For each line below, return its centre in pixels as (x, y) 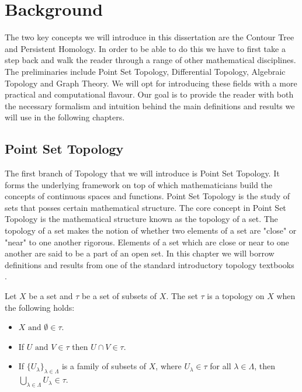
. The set (182, 296)
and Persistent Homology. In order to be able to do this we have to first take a (145, 48)
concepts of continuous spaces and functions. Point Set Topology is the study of (147, 196)
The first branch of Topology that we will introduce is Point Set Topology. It (142, 173)
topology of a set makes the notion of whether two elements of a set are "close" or (151, 230)
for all (221, 366)
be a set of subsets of (119, 296)
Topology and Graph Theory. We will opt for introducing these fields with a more (151, 83)
